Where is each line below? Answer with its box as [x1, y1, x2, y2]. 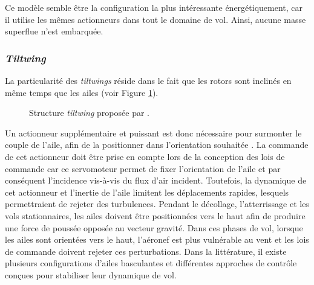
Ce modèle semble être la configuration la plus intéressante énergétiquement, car [5, 1, 303, 13]
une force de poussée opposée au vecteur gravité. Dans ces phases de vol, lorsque [5, 221, 303, 234]
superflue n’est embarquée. [5, 25, 103, 37]
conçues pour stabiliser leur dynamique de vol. [5, 268, 177, 281]
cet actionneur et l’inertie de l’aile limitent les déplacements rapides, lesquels [5, 185, 289, 198]
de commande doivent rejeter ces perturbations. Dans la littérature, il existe [5, 245, 287, 257]
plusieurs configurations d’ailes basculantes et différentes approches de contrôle [5, 257, 297, 269]
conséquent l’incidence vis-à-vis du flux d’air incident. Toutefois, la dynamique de [5, 174, 307, 187]
